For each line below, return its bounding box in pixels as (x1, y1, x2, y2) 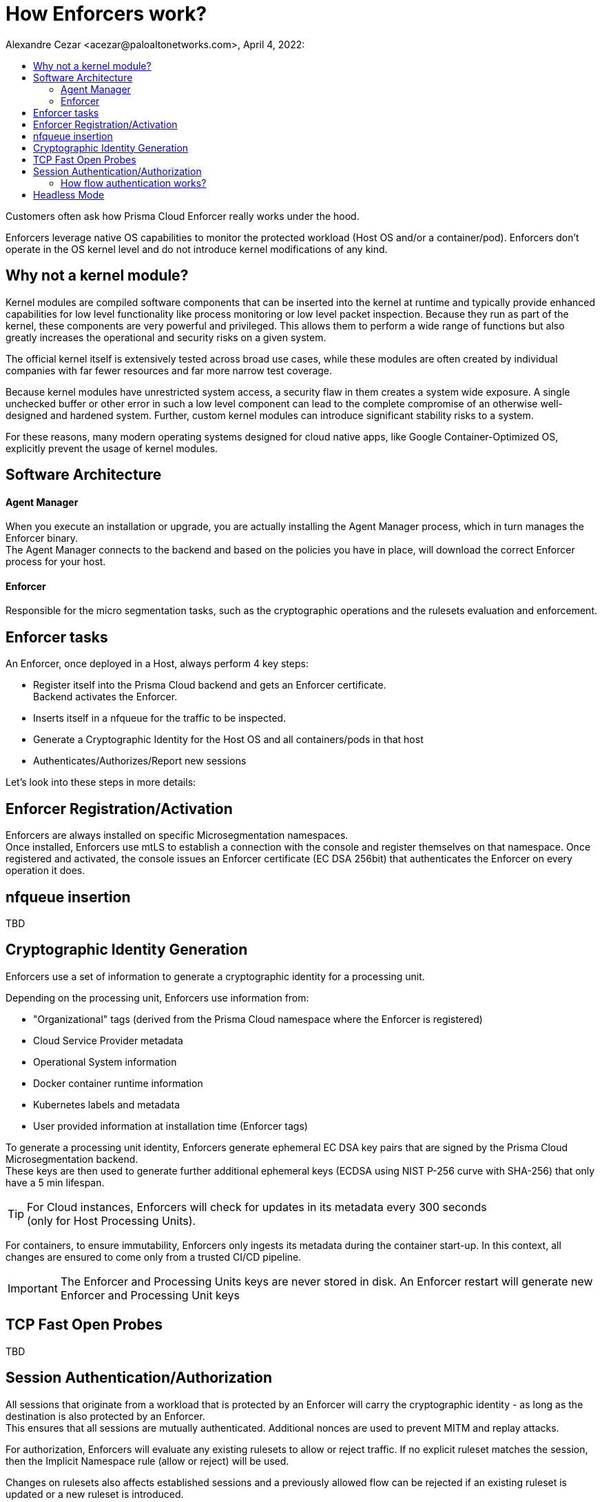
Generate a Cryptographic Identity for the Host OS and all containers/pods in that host (33, 733, 424, 746)
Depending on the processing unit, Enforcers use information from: (6, 991, 309, 1004)
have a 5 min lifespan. (6, 1176, 105, 1188)
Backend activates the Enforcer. (33, 691, 178, 703)
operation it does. (6, 864, 85, 877)
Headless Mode (33, 188, 105, 201)
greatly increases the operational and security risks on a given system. (6, 331, 326, 343)
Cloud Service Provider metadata (33, 1034, 183, 1046)
